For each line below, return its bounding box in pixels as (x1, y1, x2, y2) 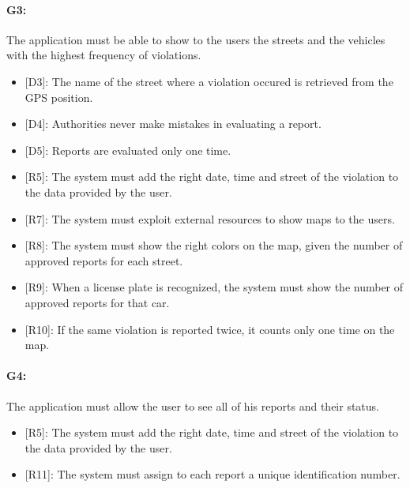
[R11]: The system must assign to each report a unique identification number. (24, 466, 401, 482)
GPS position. (24, 88, 93, 105)
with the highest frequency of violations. (6, 47, 201, 63)
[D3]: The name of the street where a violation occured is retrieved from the (24, 73, 393, 89)
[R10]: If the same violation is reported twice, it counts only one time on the (24, 321, 395, 337)
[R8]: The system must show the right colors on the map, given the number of (24, 237, 403, 253)
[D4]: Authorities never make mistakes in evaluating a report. (24, 115, 322, 132)
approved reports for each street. (24, 252, 183, 268)
